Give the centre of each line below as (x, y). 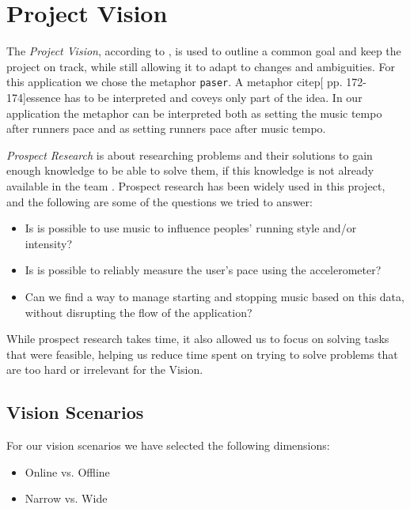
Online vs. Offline (67, 471)
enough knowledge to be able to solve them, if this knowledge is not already (190, 170)
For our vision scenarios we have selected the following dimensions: (168, 445)
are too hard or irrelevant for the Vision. (105, 369)
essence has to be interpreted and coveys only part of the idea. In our (194, 97)
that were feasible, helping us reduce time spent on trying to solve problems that (202, 354)
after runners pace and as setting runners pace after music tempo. (166, 128)
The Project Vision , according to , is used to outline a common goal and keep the (204, 51)
